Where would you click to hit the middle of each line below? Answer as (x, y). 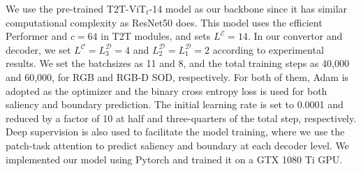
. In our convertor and (295, 36)
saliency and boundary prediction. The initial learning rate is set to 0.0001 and (175, 104)
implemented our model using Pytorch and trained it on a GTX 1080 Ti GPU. (174, 159)
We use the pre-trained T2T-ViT (76, 8)
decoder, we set (38, 49)
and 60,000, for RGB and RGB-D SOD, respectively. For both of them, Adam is (177, 76)
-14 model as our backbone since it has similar (248, 8)
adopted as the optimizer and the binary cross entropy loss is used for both (167, 90)
